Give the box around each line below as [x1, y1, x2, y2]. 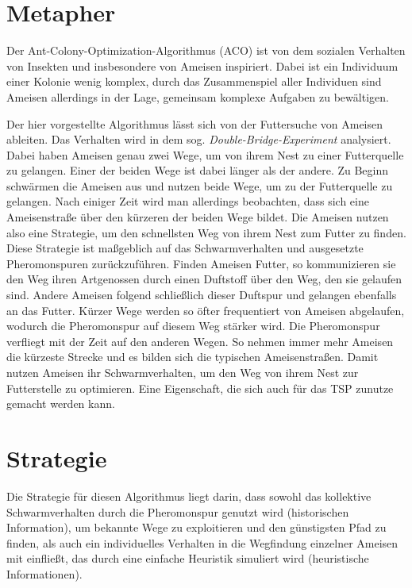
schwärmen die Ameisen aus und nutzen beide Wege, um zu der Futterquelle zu [6, 177, 393, 194]
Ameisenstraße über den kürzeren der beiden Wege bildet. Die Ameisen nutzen [6, 209, 389, 225]
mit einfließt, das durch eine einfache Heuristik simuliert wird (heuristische [6, 550, 369, 567]
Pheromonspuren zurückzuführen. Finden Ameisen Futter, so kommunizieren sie [6, 255, 396, 271]
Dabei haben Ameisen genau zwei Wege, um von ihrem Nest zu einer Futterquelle [6, 146, 404, 163]
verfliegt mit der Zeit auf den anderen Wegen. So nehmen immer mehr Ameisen [6, 332, 394, 349]
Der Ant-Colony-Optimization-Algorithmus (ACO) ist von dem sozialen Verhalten [6, 42, 406, 59]
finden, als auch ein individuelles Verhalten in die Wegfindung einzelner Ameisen [6, 534, 399, 551]
